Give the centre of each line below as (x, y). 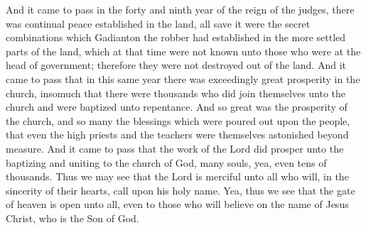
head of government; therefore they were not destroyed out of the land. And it (176, 65)
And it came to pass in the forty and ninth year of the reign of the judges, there (180, 9)
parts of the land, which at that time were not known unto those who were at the (183, 51)
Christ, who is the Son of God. (72, 218)
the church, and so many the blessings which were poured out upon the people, (178, 120)
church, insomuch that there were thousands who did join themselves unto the (176, 93)
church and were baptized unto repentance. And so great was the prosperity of (177, 107)
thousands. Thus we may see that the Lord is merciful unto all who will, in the (177, 176)
